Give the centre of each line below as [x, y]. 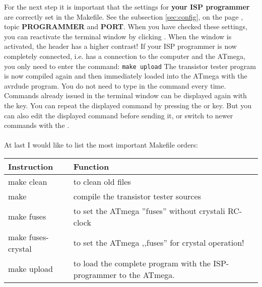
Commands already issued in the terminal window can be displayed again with [125, 95]
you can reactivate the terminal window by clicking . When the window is [118, 36]
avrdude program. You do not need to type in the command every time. [115, 85]
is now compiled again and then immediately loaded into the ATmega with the [126, 76]
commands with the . [37, 125]
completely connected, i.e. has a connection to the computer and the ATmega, [125, 56]
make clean [28, 181]
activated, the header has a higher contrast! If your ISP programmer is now [120, 46]
